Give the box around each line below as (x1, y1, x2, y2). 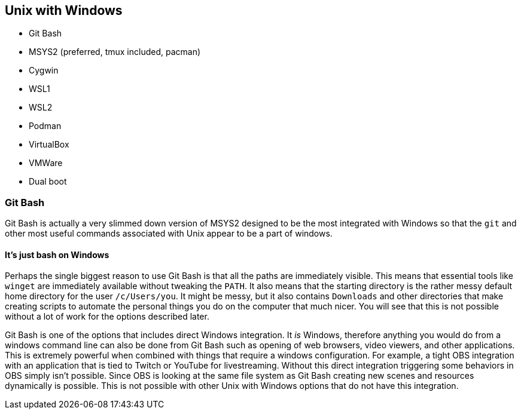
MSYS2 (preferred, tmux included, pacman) (29, 47, 201, 57)
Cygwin (29, 65, 59, 76)
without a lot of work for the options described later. (5, 311, 209, 322)
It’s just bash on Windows (5, 249, 109, 260)
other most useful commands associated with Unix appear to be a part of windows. (5, 228, 333, 239)
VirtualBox (29, 139, 69, 150)
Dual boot (29, 176, 67, 187)
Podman (29, 121, 62, 131)
